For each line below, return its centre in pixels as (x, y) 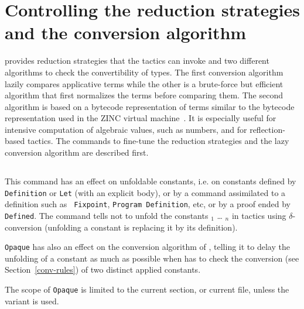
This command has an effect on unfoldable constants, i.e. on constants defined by (151, 181)
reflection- (267, 129)
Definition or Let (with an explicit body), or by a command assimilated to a (145, 192)
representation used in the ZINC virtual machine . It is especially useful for (141, 118)
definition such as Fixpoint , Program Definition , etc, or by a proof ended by (148, 204)
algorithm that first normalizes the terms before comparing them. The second (144, 95)
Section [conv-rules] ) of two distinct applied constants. (103, 269)
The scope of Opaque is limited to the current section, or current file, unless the (147, 289)
